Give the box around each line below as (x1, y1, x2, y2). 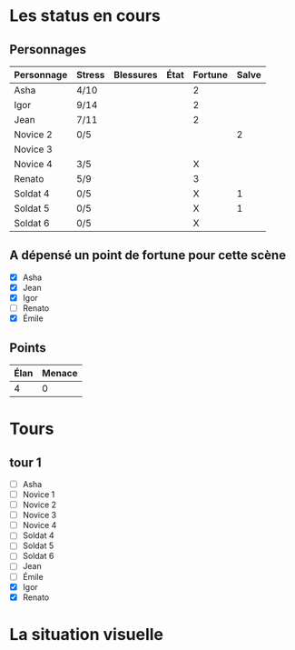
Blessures (113, 69, 158, 81)
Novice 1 (22, 489, 55, 500)
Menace (42, 366, 78, 379)
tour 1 (9, 455, 43, 470)
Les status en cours (9, 5, 162, 26)
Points (9, 340, 47, 355)
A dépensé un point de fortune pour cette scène (9, 247, 287, 264)
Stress (75, 69, 105, 81)
